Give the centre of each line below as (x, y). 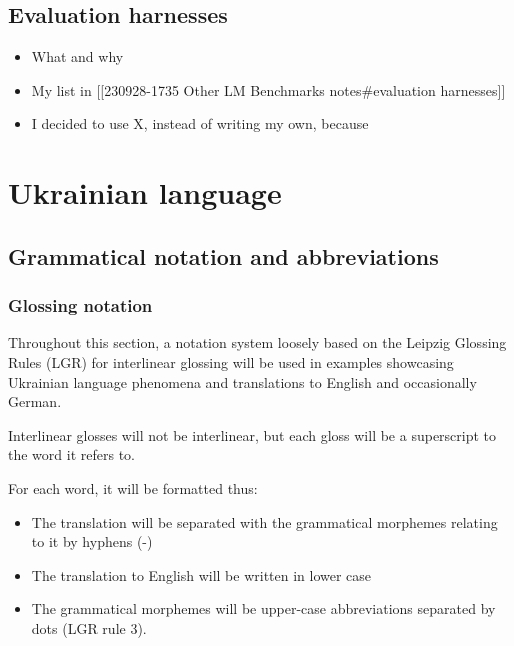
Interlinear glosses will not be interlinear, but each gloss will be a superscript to (252, 434)
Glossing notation (80, 305)
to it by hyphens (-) (92, 541)
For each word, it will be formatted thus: (133, 487)
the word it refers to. (71, 454)
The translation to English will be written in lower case (201, 574)
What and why (77, 56)
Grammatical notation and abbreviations (223, 255)
